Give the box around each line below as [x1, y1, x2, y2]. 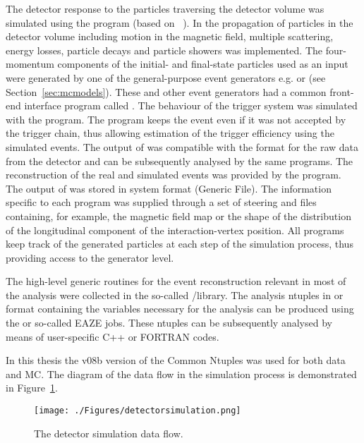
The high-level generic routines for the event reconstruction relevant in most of [6, 274, 346, 289]
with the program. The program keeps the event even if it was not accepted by [6, 111, 346, 126]
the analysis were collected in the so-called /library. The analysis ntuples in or [6, 287, 344, 302]
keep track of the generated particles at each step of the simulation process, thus [6, 236, 353, 251]
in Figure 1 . [6, 380, 58, 395]
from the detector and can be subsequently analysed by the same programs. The [6, 153, 353, 168]
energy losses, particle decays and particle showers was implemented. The [6, 42, 323, 57]
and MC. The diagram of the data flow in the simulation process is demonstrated [6, 366, 357, 381]
